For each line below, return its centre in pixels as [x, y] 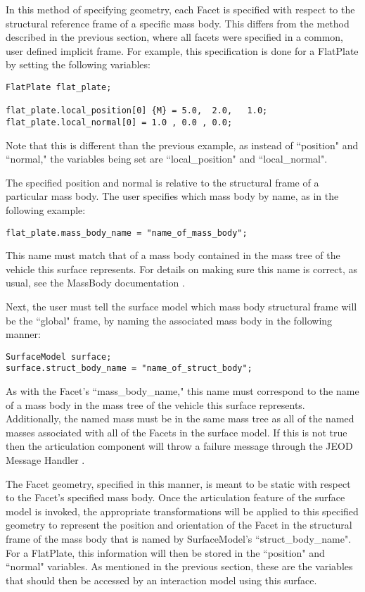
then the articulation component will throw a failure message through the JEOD [179, 446]
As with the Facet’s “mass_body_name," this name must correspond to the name [182, 391]
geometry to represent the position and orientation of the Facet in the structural [179, 525]
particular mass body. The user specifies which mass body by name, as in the [172, 196]
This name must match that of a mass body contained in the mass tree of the [173, 255]
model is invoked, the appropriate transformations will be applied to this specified [182, 511]
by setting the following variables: [78, 64]
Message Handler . [45, 460]
